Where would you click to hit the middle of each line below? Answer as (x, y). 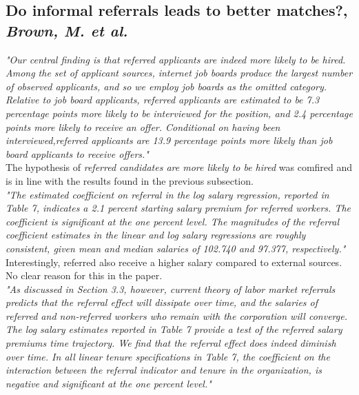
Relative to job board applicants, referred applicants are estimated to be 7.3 (163, 100)
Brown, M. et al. (67, 30)
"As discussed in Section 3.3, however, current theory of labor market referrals (171, 288)
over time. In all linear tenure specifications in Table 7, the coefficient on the (168, 356)
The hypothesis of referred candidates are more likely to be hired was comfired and (179, 167)
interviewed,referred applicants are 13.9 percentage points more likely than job (169, 140)
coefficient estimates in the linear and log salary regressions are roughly (156, 235)
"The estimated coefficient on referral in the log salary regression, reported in (167, 194)
